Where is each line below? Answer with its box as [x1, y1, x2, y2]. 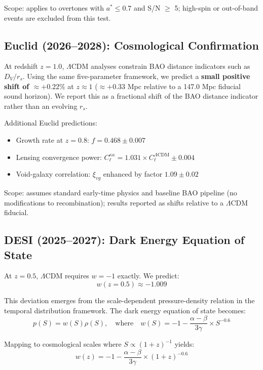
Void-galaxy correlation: [16, 169, 91, 179]
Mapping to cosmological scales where [4, 339, 122, 349]
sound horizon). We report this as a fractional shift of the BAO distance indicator [4, 91, 258, 101]
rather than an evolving [4, 100, 78, 111]
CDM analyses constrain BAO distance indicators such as [71, 61, 250, 71]
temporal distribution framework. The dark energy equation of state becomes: [4, 305, 246, 315]
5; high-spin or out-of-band [174, 3, 258, 13]
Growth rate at [16, 134, 63, 145]
